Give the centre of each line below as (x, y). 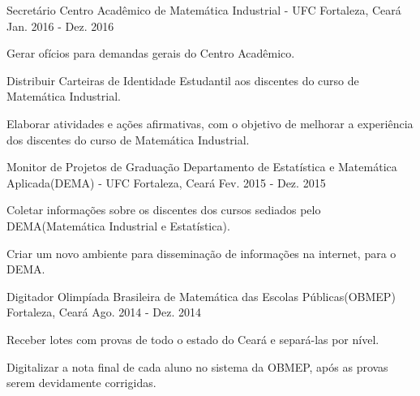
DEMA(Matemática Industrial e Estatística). (118, 225)
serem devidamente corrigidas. (81, 383)
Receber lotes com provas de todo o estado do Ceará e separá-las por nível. (193, 339)
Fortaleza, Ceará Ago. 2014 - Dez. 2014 (104, 312)
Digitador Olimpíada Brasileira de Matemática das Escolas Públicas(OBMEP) (201, 296)
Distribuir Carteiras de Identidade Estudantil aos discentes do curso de (183, 80)
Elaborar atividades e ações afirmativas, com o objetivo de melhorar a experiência (210, 123)
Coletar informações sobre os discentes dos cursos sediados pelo (164, 210)
